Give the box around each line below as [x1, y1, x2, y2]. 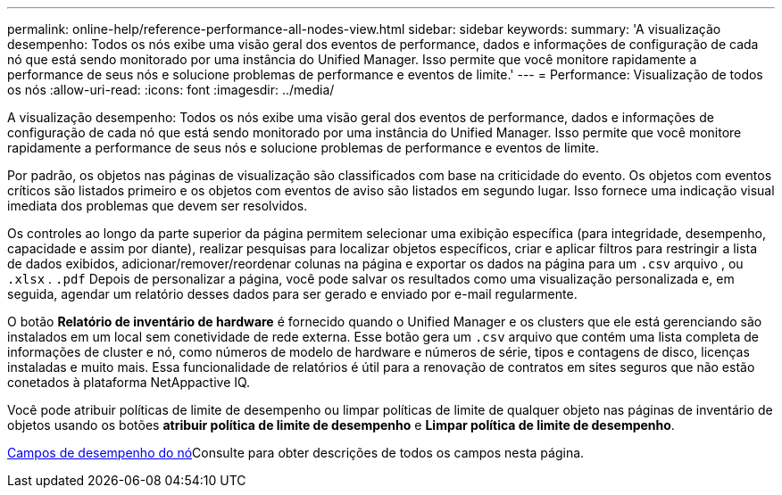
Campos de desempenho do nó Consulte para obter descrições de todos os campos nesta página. [7, 445, 585, 460]
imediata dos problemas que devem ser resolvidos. [7, 198, 308, 213]
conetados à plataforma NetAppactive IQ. [7, 375, 251, 390]
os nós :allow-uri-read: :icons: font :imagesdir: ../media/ [7, 82, 335, 97]
